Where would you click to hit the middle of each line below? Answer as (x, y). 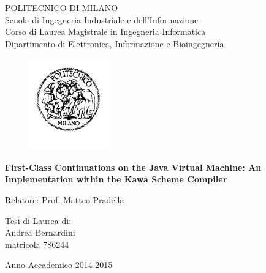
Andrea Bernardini (40, 232)
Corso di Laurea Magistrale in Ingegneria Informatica (105, 32)
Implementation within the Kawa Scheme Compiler (116, 179)
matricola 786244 (37, 244)
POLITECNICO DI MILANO (62, 7)
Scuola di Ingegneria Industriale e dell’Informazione (102, 19)
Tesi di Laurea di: (38, 220)
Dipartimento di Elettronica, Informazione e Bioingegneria (115, 43)
